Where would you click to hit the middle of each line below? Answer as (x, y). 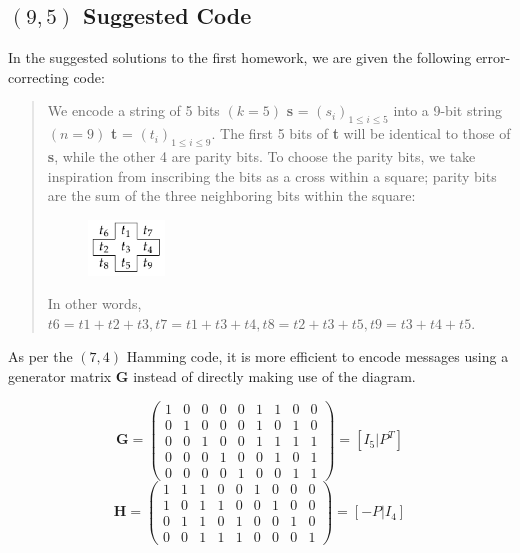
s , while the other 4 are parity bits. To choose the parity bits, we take (261, 155)
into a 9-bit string (448, 110)
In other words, (94, 303)
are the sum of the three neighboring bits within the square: (231, 195)
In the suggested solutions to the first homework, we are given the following (240, 57)
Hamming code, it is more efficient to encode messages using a (317, 356)
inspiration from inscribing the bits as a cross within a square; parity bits (272, 175)
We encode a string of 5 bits (133, 110)
